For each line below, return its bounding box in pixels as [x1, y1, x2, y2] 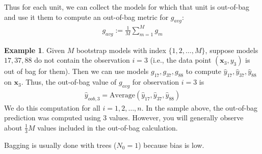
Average [110, 91, 135, 99]
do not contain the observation [34, 55, 130, 65]
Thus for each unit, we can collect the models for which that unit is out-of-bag [4, 2, 249, 12]
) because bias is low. [138, 139, 204, 150]
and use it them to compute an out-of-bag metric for [4, 11, 169, 22]
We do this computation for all [4, 102, 100, 113]
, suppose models [205, 44, 258, 55]
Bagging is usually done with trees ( [4, 139, 117, 150]
